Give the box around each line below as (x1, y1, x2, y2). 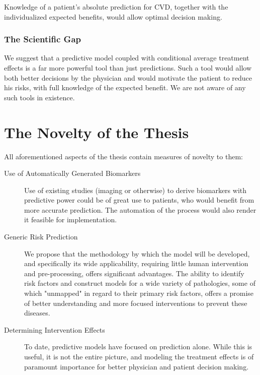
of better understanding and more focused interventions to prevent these (24, 297, 247, 308)
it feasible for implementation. (24, 214, 117, 225)
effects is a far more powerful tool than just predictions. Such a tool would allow (4, 62, 252, 73)
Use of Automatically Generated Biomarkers (4, 168, 141, 178)
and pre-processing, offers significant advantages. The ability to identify (24, 268, 244, 278)
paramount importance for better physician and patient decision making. (24, 361, 249, 371)
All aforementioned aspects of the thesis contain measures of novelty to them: (4, 151, 243, 161)
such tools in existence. (4, 92, 75, 102)
